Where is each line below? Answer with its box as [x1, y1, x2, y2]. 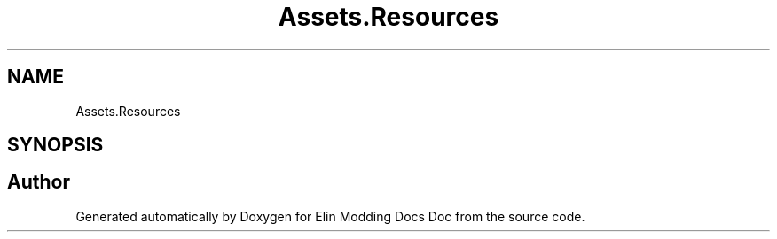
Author [7, 171, 70, 194]
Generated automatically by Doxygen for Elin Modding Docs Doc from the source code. [75, 208, 585, 224]
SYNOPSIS [7, 134, 104, 157]
